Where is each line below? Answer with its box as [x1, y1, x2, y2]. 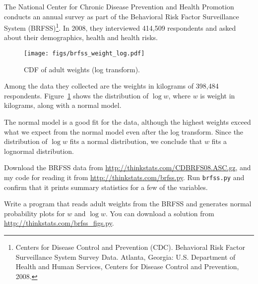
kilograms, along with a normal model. [4, 100, 122, 110]
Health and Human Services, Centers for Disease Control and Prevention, [15, 261, 239, 272]
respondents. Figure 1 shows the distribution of [4, 90, 149, 100]
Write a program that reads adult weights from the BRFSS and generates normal [4, 198, 252, 209]
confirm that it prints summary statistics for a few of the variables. [4, 182, 208, 192]
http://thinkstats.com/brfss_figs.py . [4, 218, 114, 228]
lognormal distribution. [4, 145, 74, 156]
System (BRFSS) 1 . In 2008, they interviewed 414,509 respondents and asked [4, 21, 236, 33]
